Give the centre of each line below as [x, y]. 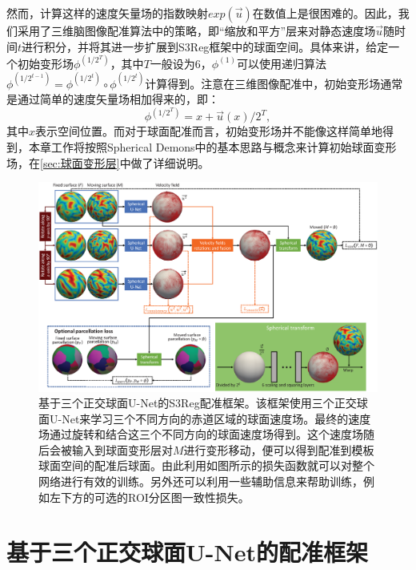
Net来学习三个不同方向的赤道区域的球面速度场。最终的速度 [216, 418]
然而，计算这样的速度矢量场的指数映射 [107, 13]
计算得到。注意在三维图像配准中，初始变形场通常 [274, 83]
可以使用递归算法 [281, 63]
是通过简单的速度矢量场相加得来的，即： [113, 99]
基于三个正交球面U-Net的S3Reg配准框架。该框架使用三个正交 [198, 403]
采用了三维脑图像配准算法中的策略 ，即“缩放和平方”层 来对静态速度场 [196, 30]
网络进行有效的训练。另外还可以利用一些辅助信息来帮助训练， [201, 481]
